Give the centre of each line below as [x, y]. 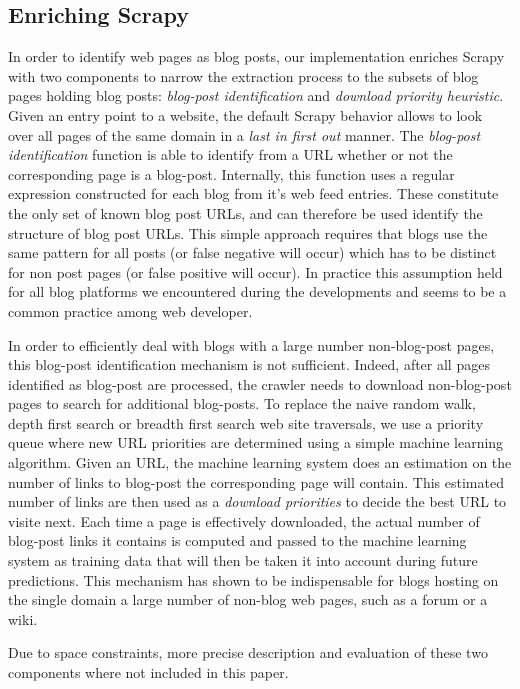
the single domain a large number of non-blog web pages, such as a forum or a [248, 599]
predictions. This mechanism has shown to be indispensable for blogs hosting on [253, 579]
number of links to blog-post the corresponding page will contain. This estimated [256, 481]
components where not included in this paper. [148, 672]
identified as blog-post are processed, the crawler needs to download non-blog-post [260, 383]
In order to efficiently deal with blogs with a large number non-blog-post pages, [251, 344]
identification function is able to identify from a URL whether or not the [230, 154]
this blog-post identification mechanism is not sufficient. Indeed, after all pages [249, 364]
